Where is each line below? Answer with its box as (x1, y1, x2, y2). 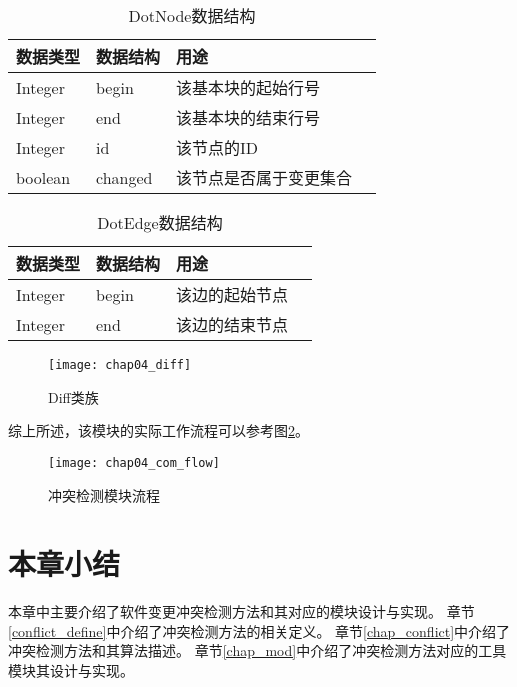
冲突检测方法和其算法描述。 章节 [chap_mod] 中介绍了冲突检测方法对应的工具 (8, 640, 507, 661)
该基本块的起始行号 (176, 76, 321, 99)
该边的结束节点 (176, 313, 289, 336)
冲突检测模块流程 (48, 484, 160, 505)
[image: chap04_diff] (48, 358, 192, 372)
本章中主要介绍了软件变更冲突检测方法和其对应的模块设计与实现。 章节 (8, 601, 475, 622)
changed (96, 165, 153, 189)
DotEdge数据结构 (97, 211, 223, 234)
